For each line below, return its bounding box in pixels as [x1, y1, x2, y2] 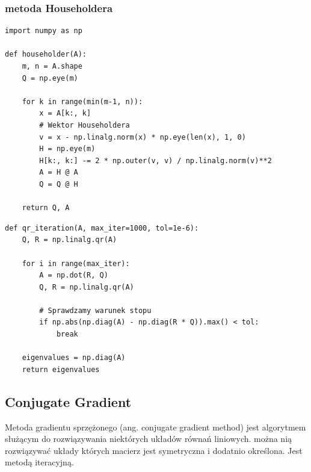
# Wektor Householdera [39, 120, 130, 129]
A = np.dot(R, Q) [39, 271, 108, 280]
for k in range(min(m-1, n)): [22, 97, 143, 106]
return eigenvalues [22, 365, 100, 374]
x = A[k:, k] [39, 109, 91, 118]
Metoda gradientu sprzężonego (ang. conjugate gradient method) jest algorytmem [5, 420, 306, 433]
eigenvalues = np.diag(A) [22, 353, 126, 362]
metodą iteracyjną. [5, 456, 74, 468]
